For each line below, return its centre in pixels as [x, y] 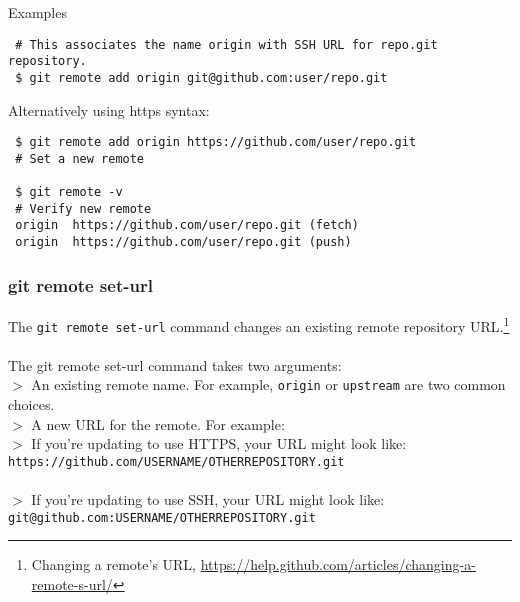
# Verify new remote [83, 208]
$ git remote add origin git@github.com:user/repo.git [201, 77]
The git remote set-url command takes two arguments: [175, 364]
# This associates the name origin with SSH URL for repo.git [226, 44]
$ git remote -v [69, 192]
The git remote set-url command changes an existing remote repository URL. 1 [259, 324]
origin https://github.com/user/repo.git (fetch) [187, 225]
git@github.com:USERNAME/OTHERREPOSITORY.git [162, 517]
